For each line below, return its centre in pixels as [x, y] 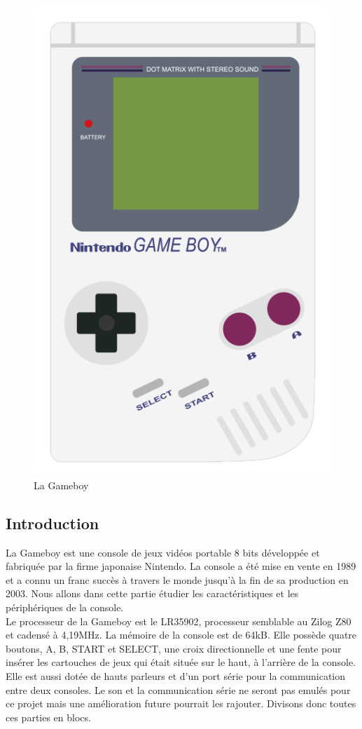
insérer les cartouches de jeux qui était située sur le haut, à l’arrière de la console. [181, 662]
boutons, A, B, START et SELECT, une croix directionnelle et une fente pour [174, 648]
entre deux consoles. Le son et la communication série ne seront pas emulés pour [178, 689]
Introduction [53, 523]
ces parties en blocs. [48, 717]
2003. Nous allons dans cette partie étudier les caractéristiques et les [152, 593]
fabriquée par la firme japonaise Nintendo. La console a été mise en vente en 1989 [181, 566]
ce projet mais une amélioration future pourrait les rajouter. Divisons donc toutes [181, 703]
